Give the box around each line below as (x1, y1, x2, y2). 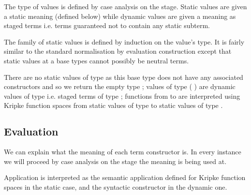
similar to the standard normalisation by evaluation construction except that (4, 46, 232, 56)
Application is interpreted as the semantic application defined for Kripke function (4, 172, 246, 182)
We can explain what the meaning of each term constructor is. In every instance (4, 147, 241, 157)
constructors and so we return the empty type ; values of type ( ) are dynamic (4, 81, 236, 91)
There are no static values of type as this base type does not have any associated (4, 72, 243, 82)
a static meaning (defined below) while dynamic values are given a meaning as (4, 11, 236, 21)
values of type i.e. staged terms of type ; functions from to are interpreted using (4, 90, 240, 101)
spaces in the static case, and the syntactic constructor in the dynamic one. (4, 181, 227, 192)
